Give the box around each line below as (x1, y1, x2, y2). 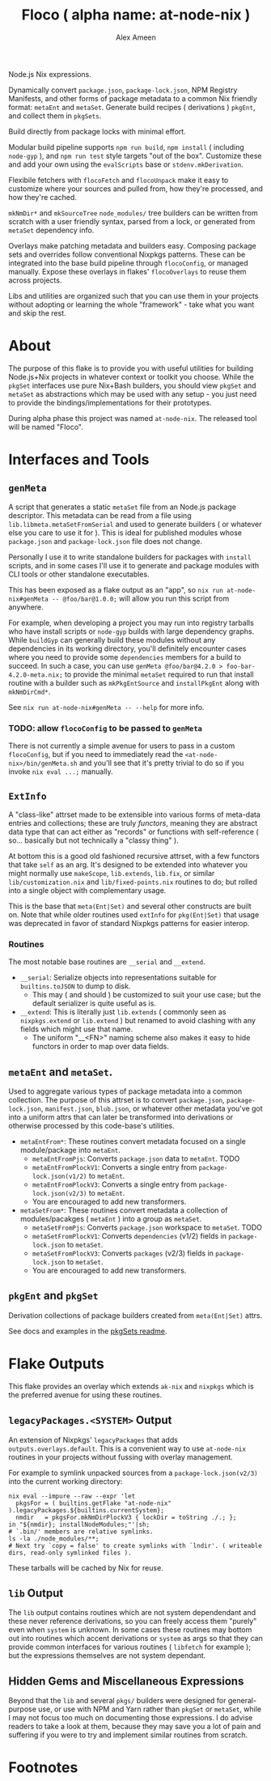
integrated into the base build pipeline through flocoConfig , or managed (8, 257, 248, 268)
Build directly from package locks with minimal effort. (8, 126, 186, 136)
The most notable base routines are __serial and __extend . (8, 957, 205, 967)
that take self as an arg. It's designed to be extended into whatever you (8, 860, 248, 869)
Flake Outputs (8, 1354, 105, 1373)
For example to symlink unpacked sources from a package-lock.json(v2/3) (8, 1468, 258, 1477)
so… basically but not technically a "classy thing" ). (8, 835, 180, 845)
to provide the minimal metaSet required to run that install (64, 669, 254, 679)
